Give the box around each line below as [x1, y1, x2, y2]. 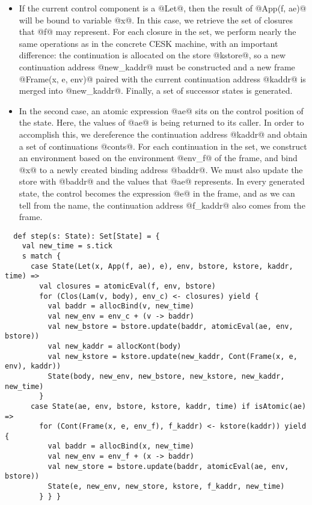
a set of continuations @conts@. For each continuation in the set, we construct [19, 139, 307, 152]
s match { [22, 252, 61, 260]
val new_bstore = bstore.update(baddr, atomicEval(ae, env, [47, 322, 293, 331]
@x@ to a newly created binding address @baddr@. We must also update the [19, 163, 303, 176]
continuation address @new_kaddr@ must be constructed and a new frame [19, 60, 295, 73]
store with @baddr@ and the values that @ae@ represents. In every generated [19, 175, 305, 188]
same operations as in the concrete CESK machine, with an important [19, 37, 278, 49]
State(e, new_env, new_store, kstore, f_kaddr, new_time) [47, 482, 285, 491]
